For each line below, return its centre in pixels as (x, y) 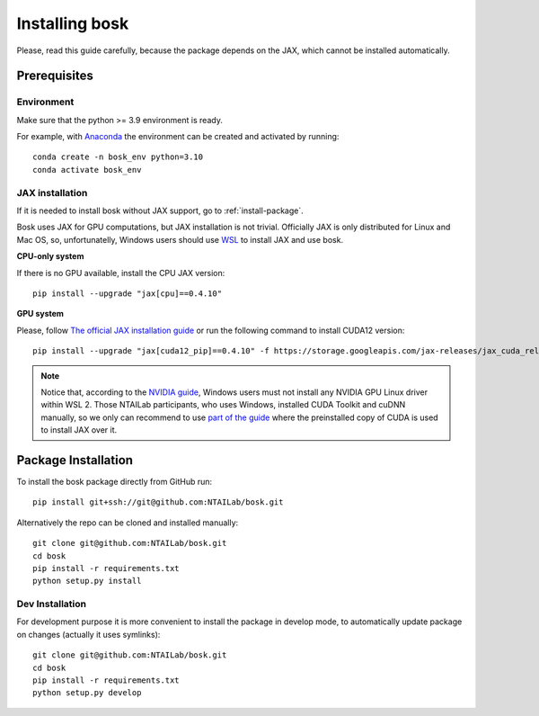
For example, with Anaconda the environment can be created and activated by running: (178, 137)
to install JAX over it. (79, 430)
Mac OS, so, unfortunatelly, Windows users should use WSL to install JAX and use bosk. (180, 239)
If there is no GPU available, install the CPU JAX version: (121, 273)
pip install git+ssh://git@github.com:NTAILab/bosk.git (158, 502)
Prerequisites (55, 76)
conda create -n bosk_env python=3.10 (118, 157)
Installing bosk (73, 23)
